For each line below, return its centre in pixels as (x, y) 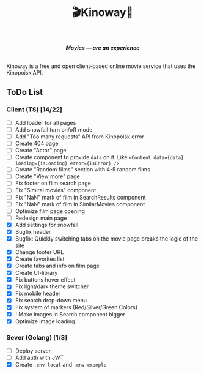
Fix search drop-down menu (51, 301)
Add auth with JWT (39, 357)
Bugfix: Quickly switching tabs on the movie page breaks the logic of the (107, 238)
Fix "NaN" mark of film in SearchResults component (80, 197)
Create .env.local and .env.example (61, 365)
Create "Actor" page (41, 151)
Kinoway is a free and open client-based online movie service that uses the (101, 66)
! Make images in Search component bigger (70, 314)
